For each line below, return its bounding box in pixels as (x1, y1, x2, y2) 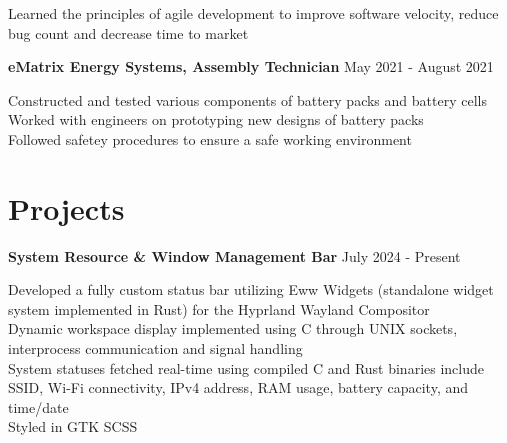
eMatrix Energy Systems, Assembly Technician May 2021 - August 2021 (8, 56, 494, 77)
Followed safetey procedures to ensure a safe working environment (8, 128, 412, 149)
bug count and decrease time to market (8, 22, 249, 43)
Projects (8, 187, 125, 228)
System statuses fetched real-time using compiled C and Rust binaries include (8, 357, 484, 378)
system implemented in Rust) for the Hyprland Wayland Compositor (8, 298, 430, 319)
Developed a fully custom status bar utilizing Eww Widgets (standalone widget (8, 279, 494, 300)
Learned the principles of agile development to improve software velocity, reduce (8, 3, 499, 23)
